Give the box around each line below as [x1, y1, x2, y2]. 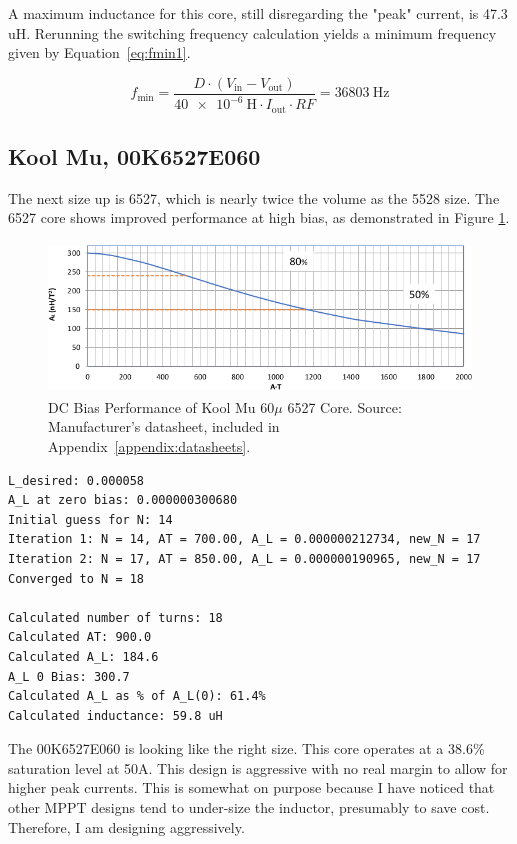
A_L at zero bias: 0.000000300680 [8, 493, 238, 508]
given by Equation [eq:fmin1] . [8, 42, 191, 63]
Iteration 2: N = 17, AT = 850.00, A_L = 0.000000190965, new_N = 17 [8, 551, 481, 566]
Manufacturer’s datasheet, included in [48, 416, 280, 437]
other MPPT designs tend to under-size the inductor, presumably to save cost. [8, 797, 490, 818]
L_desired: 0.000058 [8, 473, 145, 488]
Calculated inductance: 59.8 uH [8, 708, 223, 723]
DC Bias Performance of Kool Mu [48, 396, 256, 417]
